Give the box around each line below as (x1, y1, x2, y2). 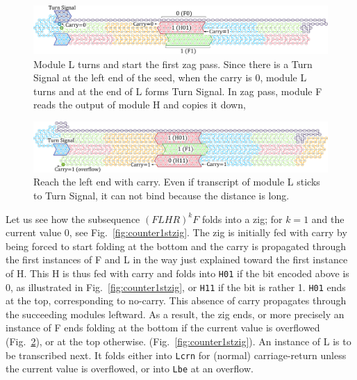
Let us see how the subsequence (6, 211, 140, 226)
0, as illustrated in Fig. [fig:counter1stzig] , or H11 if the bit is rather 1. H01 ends (6, 279, 346, 294)
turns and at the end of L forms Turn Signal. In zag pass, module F (33, 83, 322, 98)
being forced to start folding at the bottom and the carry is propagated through (6, 238, 347, 253)
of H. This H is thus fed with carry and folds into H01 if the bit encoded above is (6, 265, 349, 280)
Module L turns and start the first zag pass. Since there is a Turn (33, 56, 313, 71)
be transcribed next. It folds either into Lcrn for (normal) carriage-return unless (6, 347, 347, 362)
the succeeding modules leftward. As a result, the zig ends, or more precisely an (6, 306, 344, 321)
